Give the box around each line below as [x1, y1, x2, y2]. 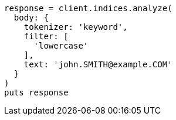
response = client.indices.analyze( [4, 4, 172, 13]
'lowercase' [33, 41, 89, 50]
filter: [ [23, 32, 69, 41]
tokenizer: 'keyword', [23, 22, 128, 32]
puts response [4, 88, 69, 97]
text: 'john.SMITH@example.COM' [23, 60, 172, 69]
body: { [13, 13, 49, 22]
